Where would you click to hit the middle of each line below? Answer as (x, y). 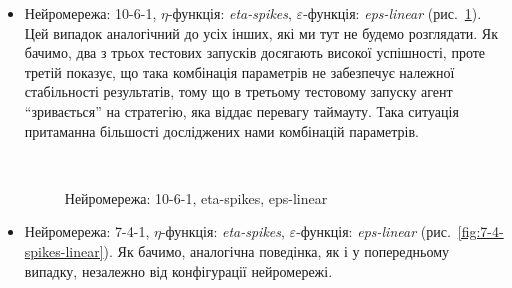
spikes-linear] (64, 250)
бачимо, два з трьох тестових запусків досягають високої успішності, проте (255, 52)
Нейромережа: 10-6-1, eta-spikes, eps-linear (196, 197)
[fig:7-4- (480, 231)
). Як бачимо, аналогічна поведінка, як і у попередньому (276, 250)
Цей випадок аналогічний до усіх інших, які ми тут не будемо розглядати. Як (261, 32)
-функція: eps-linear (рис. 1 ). (392, 13)
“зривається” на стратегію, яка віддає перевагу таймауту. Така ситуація (241, 110)
